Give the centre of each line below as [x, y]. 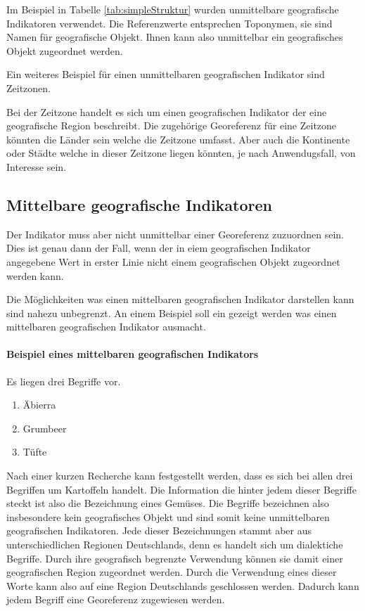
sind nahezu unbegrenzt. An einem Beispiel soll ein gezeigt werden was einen [172, 313]
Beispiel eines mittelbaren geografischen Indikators [133, 354]
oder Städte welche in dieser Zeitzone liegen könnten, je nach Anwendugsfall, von [181, 153]
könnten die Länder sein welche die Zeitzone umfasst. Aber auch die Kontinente [178, 139]
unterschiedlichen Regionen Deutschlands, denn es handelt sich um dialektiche [175, 545]
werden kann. [35, 275]
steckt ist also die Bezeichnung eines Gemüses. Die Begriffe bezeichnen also [168, 503]
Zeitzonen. [28, 88]
